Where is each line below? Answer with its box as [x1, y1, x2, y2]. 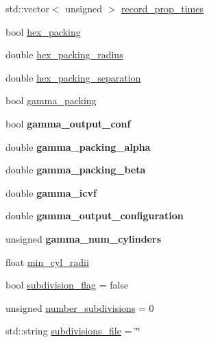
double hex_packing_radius [5, 47, 123, 62]
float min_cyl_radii [5, 254, 89, 269]
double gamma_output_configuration [5, 208, 184, 223]
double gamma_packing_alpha [5, 139, 151, 154]
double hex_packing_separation [5, 70, 141, 84]
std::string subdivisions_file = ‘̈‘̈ [5, 323, 140, 338]
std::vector [5, 1, 49, 15]
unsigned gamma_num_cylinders [5, 231, 161, 245]
